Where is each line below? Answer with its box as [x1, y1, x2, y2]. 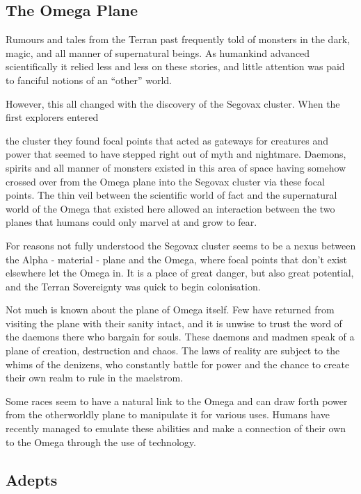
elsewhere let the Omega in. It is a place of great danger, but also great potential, [6, 265, 354, 280]
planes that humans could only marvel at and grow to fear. [6, 215, 257, 229]
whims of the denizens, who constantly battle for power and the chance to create [6, 356, 350, 371]
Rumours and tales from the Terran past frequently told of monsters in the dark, [6, 32, 351, 47]
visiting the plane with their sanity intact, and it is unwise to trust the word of [6, 315, 342, 330]
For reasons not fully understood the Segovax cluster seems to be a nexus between [6, 238, 356, 252]
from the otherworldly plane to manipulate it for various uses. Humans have [6, 407, 330, 422]
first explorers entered [6, 110, 99, 124]
